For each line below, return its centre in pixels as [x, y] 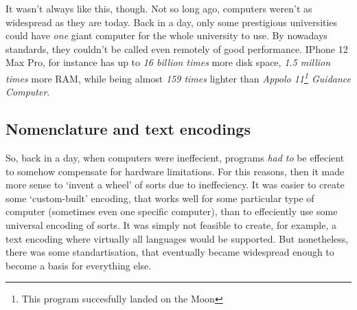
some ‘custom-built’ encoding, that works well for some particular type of [160, 198]
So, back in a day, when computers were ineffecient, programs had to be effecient [175, 158]
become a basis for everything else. [79, 265]
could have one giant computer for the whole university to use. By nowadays [166, 35]
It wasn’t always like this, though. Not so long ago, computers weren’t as [159, 8]
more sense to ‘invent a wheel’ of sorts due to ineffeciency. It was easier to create [175, 185]
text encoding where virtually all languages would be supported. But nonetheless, [177, 238]
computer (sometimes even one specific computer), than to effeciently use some [172, 211]
